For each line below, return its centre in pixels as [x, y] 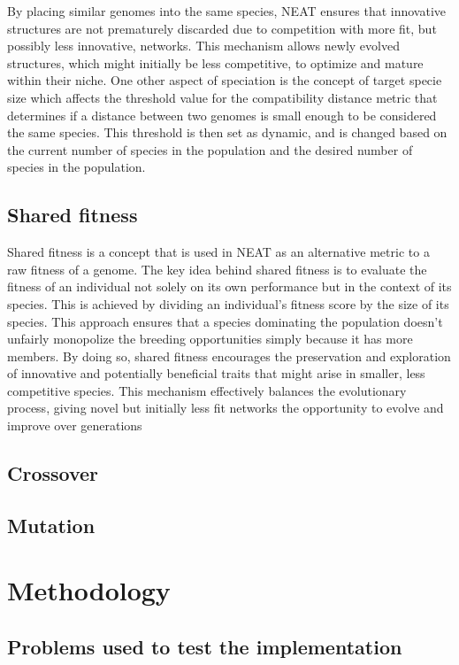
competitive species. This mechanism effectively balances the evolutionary [207, 390]
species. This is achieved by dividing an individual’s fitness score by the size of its [228, 303]
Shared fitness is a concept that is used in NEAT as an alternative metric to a [218, 252]
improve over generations [75, 425]
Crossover [53, 473]
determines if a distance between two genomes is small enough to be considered [222, 115]
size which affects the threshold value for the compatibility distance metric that [222, 97]
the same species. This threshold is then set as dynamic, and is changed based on [227, 132]
